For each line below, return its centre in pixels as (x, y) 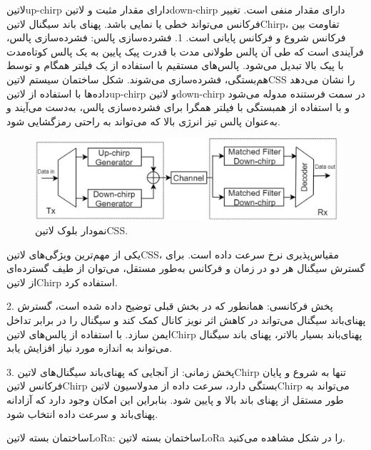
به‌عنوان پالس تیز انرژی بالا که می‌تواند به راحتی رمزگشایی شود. (143, 121)
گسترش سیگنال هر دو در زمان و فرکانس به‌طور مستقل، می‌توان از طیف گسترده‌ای (186, 268)
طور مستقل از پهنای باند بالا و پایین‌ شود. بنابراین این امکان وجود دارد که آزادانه (175, 399)
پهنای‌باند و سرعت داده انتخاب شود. (82, 413)
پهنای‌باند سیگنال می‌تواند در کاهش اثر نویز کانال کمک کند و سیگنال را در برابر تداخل (186, 320)
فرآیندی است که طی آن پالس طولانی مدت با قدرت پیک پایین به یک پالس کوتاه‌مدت (185, 51)
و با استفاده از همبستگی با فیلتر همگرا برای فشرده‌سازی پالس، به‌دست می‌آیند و (178, 107)
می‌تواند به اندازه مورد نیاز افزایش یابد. (90, 348)
